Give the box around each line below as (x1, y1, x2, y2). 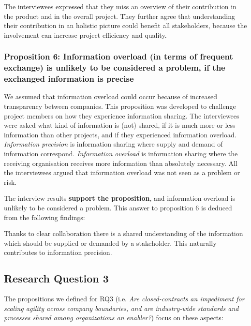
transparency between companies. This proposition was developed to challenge (4, 101, 236, 111)
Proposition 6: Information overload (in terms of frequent (4, 50, 233, 62)
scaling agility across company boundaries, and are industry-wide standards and (4, 303, 239, 313)
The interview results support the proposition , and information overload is (4, 193, 236, 203)
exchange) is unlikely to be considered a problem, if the (4, 61, 225, 74)
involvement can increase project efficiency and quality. (4, 30, 167, 40)
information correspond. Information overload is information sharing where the (4, 148, 238, 158)
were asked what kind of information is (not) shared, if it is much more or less (4, 120, 236, 130)
